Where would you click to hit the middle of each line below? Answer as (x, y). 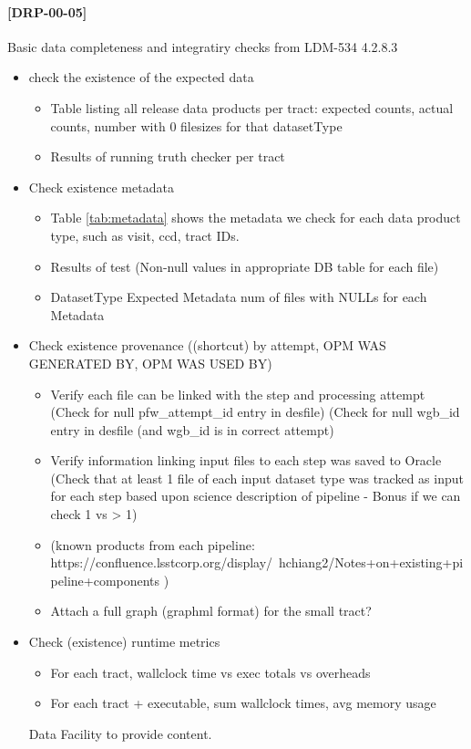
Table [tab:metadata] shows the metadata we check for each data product (256, 218)
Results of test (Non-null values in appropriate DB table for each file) (245, 266)
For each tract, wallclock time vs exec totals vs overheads (210, 672)
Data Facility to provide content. (120, 733)
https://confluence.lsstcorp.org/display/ (162, 562)
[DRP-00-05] (47, 11)
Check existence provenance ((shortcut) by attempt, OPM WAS (207, 345)
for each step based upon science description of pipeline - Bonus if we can (256, 496)
